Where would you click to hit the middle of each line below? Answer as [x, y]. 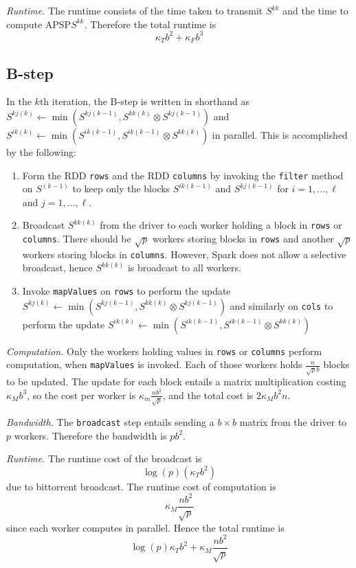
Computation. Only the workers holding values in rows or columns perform [164, 351]
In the [19, 101]
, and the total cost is [208, 395]
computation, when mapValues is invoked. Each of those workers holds [154, 364]
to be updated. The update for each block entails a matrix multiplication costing [176, 382]
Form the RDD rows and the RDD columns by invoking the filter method [183, 175]
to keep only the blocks [121, 189]
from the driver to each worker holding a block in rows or [221, 225]
